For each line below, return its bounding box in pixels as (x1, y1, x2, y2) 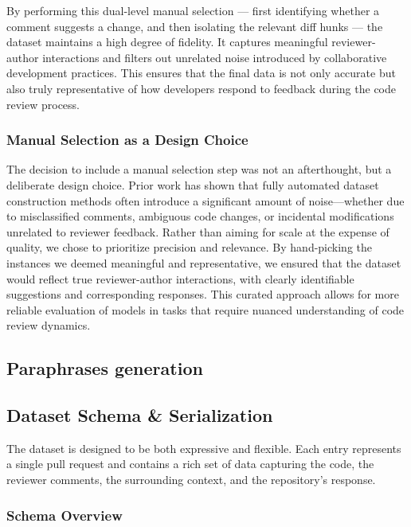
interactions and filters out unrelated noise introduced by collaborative (42, 49, 387, 65)
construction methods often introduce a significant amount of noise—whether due (6, 192, 405, 209)
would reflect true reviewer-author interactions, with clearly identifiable (6, 270, 354, 287)
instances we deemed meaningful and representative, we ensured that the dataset (6, 254, 401, 271)
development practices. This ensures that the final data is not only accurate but (6, 64, 396, 81)
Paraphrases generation (6, 356, 203, 381)
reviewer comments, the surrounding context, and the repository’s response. (6, 471, 376, 488)
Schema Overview (6, 505, 123, 525)
